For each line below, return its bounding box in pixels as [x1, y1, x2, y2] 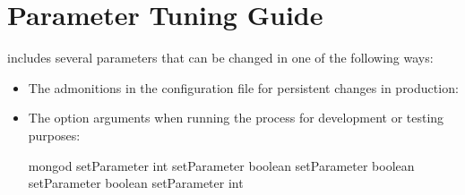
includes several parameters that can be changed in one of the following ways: [7, 48, 434, 67]
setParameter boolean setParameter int [28, 174, 244, 192]
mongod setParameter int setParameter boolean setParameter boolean [28, 156, 415, 174]
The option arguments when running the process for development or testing [28, 108, 444, 127]
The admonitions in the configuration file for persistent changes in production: [28, 78, 459, 97]
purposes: [28, 125, 81, 144]
